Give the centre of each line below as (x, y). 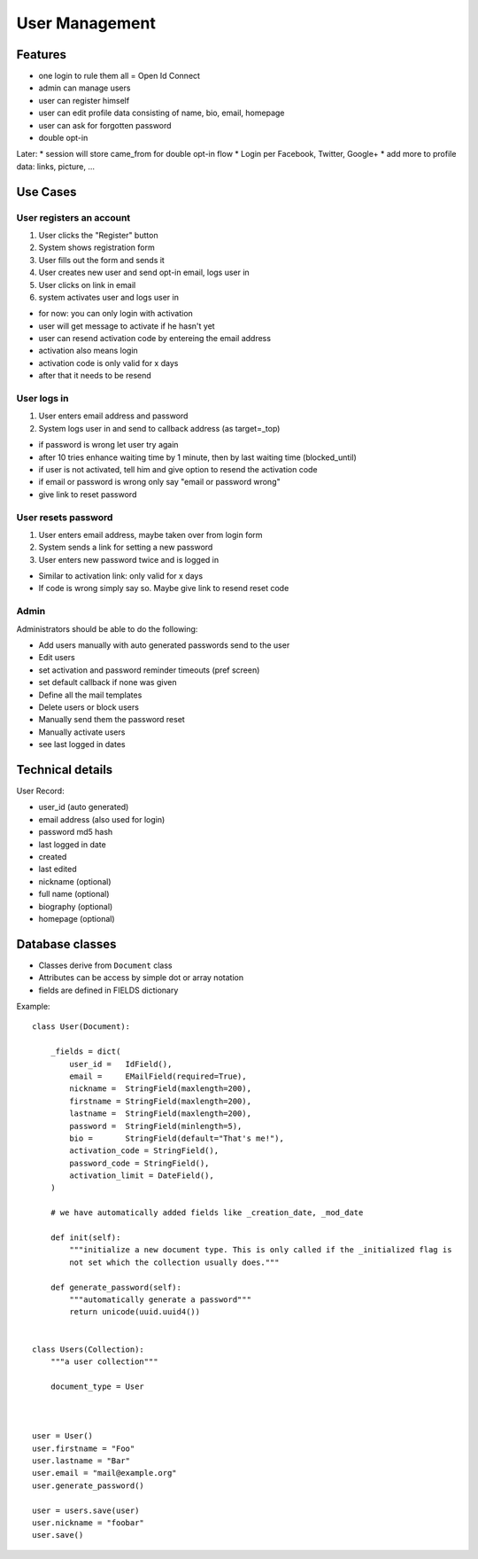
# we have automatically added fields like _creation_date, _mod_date (207, 1213)
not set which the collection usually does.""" (174, 1262)
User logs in (42, 399)
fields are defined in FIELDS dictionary (108, 990)
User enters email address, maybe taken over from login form (150, 534)
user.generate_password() (89, 1485)
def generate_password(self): (116, 1287)
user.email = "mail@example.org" (104, 1473)
